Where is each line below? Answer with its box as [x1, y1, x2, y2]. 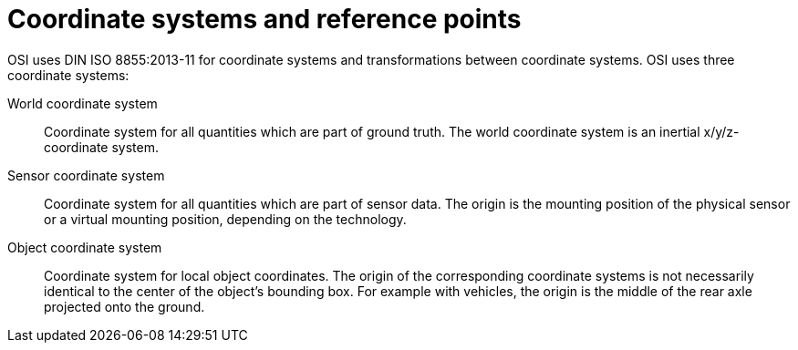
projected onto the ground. [44, 298, 205, 314]
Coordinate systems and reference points [7, 4, 522, 35]
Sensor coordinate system [7, 167, 165, 183]
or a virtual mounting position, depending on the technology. [44, 211, 407, 227]
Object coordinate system [7, 239, 162, 255]
